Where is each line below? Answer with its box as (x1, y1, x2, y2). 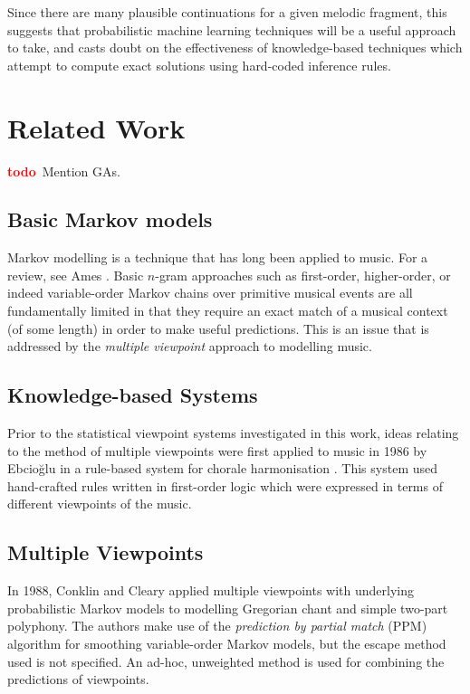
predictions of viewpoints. (7, 670, 149, 689)
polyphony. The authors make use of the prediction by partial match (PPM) (7, 616, 427, 635)
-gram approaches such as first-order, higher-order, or (155, 265, 451, 284)
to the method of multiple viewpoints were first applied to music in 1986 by (7, 441, 427, 460)
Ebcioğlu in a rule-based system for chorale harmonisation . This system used (7, 459, 438, 478)
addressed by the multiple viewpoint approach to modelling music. (7, 337, 372, 356)
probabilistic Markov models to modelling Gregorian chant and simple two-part (7, 598, 448, 617)
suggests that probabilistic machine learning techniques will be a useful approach (7, 20, 456, 39)
